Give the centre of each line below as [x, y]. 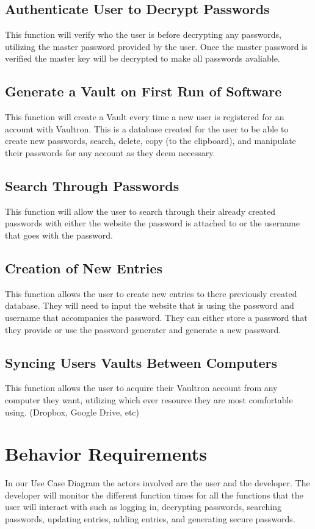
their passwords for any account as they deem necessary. [110, 152]
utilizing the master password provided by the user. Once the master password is [156, 46]
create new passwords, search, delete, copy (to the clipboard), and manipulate [150, 141]
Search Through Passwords [92, 185]
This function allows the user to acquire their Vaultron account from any [141, 388]
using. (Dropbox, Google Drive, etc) [72, 412]
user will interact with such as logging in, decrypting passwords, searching [143, 507]
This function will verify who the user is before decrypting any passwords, [143, 34]
